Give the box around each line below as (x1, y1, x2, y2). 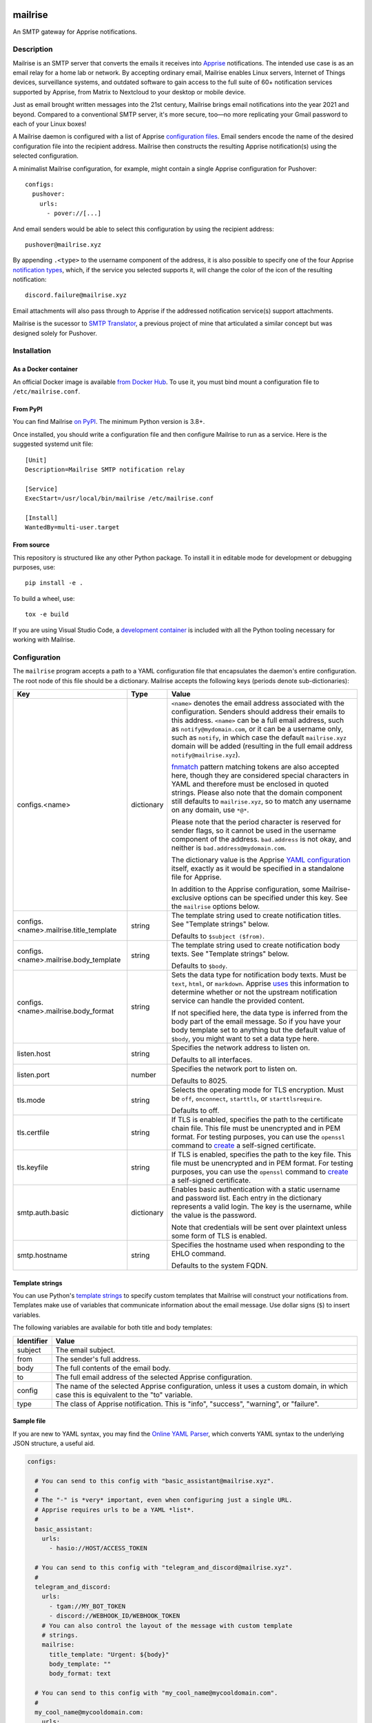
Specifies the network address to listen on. (171, 1043, 310, 1052)
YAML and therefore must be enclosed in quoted (171, 779, 329, 788)
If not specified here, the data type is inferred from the (171, 1008, 348, 1017)
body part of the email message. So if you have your (171, 1017, 341, 1026)
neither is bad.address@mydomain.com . (171, 843, 287, 853)
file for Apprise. (171, 872, 222, 881)
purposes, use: (12, 563, 56, 571)
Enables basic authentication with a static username (171, 1184, 340, 1194)
